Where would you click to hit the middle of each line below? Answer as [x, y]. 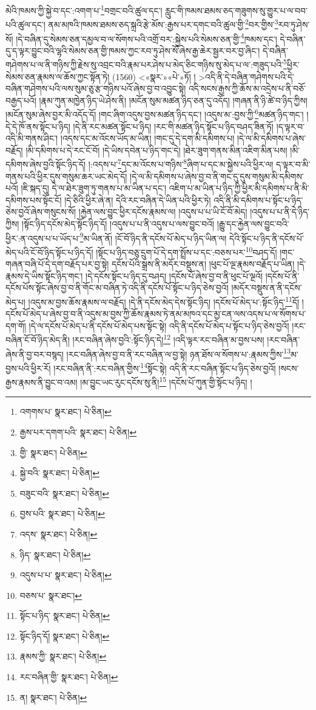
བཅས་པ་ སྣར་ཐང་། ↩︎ [51, 595]
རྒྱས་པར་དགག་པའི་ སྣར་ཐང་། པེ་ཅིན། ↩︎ [78, 432]
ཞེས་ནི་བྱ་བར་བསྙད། [35, 354]
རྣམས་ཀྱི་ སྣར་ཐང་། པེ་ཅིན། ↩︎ [63, 656]
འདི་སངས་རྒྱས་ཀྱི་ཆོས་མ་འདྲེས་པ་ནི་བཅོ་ [247, 88]
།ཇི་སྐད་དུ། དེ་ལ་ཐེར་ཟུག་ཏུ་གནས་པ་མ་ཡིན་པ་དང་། [94, 188]
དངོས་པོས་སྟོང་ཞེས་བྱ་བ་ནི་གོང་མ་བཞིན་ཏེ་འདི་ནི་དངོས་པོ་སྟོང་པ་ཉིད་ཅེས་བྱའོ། [117, 288]
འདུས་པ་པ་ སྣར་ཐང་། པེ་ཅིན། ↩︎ [66, 575]
